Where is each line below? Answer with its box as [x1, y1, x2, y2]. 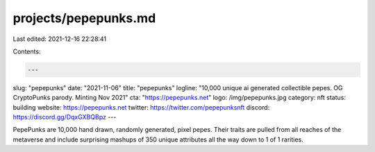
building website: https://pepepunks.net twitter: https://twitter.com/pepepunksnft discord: [12, 103, 270, 111]
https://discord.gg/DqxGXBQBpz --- [12, 113, 117, 121]
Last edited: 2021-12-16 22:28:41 [12, 35, 107, 43]
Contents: [12, 47, 41, 56]
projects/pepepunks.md [12, 10, 156, 26]
